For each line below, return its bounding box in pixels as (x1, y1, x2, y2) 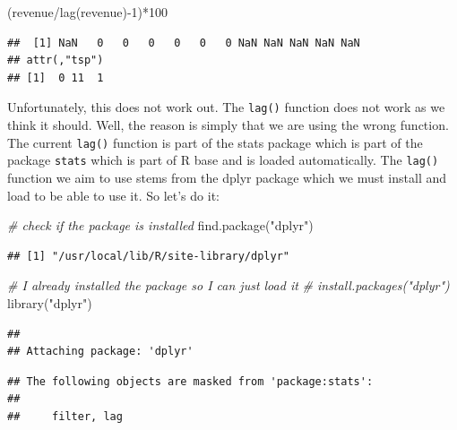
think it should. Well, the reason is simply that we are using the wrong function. (7, 116, 449, 134)
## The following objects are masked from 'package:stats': (7, 374, 374, 388)
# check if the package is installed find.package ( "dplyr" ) (7, 216, 314, 235)
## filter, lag (7, 409, 123, 423)
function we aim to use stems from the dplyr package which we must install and (7, 168, 447, 186)
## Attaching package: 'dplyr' (7, 345, 194, 358)
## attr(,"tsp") (7, 54, 104, 67)
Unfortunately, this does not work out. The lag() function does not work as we (7, 98, 445, 116)
